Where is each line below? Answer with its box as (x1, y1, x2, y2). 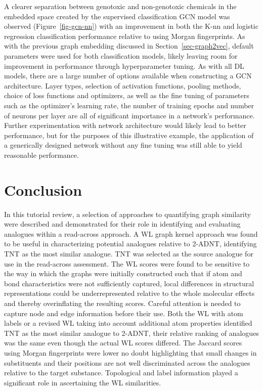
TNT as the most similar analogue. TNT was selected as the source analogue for (4, 248, 253, 258)
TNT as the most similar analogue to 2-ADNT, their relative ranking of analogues (4, 327, 259, 338)
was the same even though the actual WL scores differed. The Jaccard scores (4, 337, 242, 348)
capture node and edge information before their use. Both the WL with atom (4, 308, 243, 318)
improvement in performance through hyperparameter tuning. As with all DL (4, 60, 244, 71)
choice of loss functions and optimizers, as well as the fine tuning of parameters (4, 90, 249, 101)
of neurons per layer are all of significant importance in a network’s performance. (4, 110, 255, 120)
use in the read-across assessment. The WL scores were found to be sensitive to (4, 258, 250, 269)
